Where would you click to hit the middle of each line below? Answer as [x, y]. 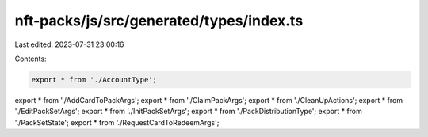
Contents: [31, 59]
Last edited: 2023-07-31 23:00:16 [69, 44]
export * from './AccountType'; [94, 80]
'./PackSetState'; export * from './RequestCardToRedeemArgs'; [117, 122]
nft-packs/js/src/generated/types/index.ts [159, 21]
